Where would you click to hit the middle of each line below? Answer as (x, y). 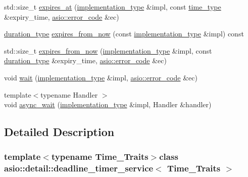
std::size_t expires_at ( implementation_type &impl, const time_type (113, 7)
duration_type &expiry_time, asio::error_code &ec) (85, 60)
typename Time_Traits (100, 157)
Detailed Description (59, 132)
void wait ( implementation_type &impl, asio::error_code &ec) (101, 77)
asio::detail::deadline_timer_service (79, 168)
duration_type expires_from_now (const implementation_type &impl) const (124, 34)
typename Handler (69, 94)
